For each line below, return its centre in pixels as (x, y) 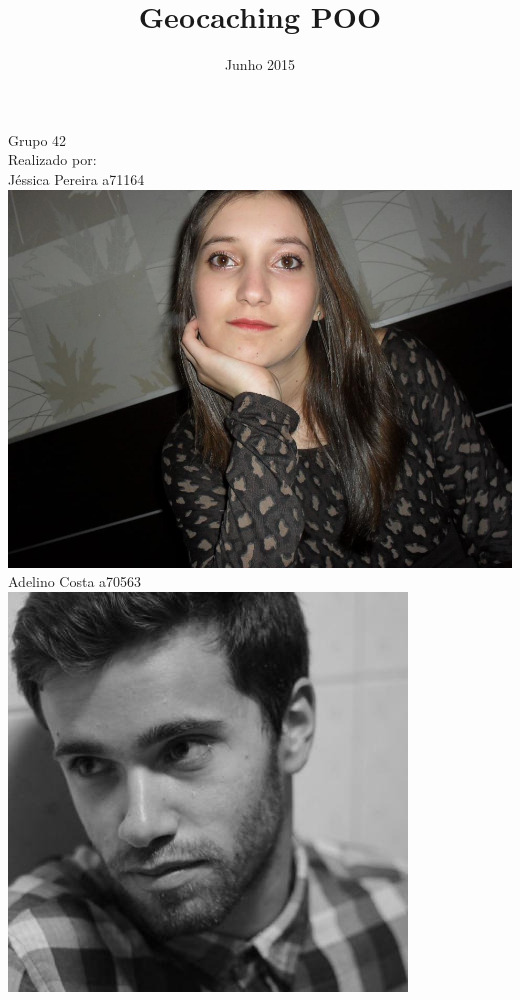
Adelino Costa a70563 (75, 581)
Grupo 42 (37, 139)
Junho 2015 (260, 64)
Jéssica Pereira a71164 (76, 178)
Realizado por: (52, 159)
